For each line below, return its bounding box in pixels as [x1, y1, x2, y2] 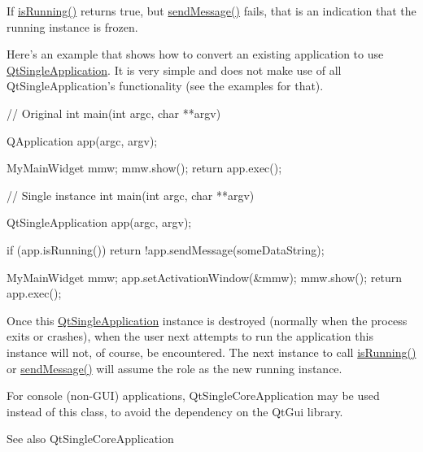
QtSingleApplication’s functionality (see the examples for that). [7, 77, 324, 94]
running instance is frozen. [7, 18, 138, 35]
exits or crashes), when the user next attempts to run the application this [7, 328, 373, 345]
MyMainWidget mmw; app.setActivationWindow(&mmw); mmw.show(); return [7, 268, 402, 285]
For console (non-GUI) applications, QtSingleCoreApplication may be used [7, 387, 380, 404]
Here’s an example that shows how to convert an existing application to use [7, 46, 384, 63]
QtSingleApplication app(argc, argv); [7, 214, 192, 231]
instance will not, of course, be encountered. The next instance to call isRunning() [7, 343, 416, 360]
